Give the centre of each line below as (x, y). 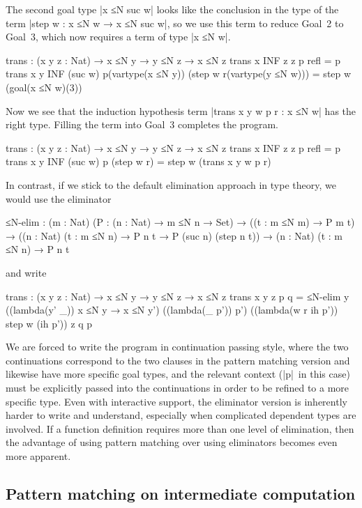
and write (26, 272)
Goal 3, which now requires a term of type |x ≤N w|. (118, 37)
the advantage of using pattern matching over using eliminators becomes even (172, 442)
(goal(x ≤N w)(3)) (44, 87)
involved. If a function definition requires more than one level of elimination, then (180, 428)
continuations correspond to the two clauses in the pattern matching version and (178, 360)
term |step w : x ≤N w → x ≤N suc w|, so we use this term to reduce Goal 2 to (175, 23)
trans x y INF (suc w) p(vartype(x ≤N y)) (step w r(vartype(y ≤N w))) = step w (179, 74)
